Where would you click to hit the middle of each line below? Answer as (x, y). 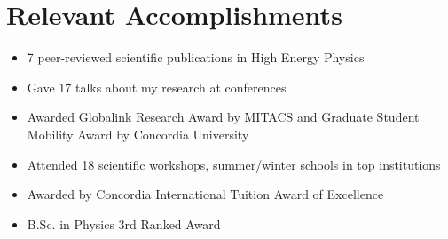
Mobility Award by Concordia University (138, 134)
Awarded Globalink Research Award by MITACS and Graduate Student (223, 117)
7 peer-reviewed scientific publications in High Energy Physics (196, 57)
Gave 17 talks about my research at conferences (157, 87)
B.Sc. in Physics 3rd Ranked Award (124, 223)
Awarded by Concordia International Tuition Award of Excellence (205, 194)
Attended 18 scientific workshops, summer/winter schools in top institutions (234, 164)
